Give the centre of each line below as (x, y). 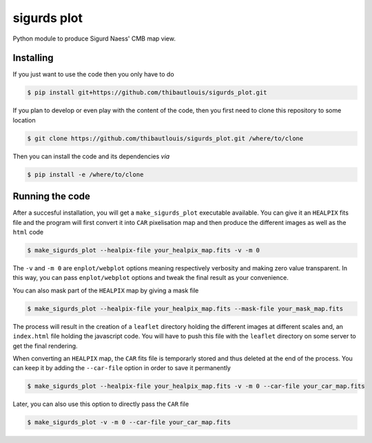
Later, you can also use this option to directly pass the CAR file (101, 404)
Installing (33, 58)
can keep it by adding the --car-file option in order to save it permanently (122, 368)
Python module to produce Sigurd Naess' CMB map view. (94, 39)
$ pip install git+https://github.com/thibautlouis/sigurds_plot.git (147, 93)
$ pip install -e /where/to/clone (85, 174)
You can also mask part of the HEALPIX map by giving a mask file (106, 290)
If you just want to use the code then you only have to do (94, 74)
